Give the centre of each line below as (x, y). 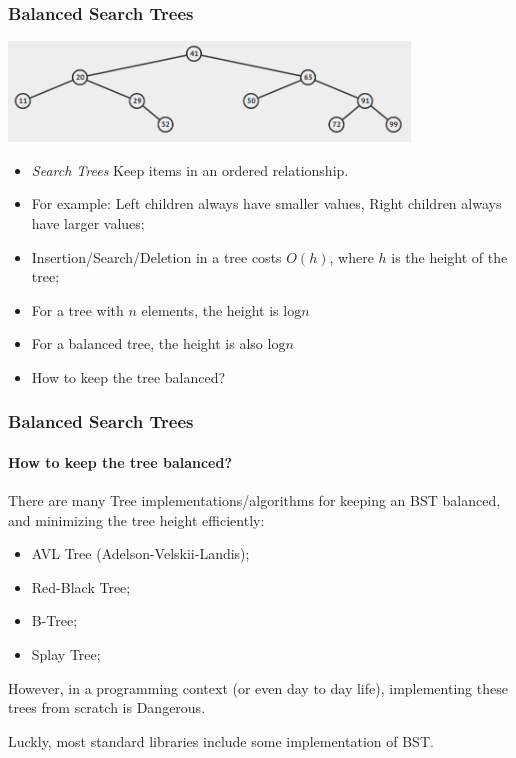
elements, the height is (210, 309)
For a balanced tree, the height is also (147, 343)
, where (351, 256)
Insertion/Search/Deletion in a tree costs (156, 256)
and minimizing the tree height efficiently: (136, 519)
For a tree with (77, 309)
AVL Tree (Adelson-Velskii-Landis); (140, 553)
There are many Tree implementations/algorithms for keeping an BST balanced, (254, 500)
